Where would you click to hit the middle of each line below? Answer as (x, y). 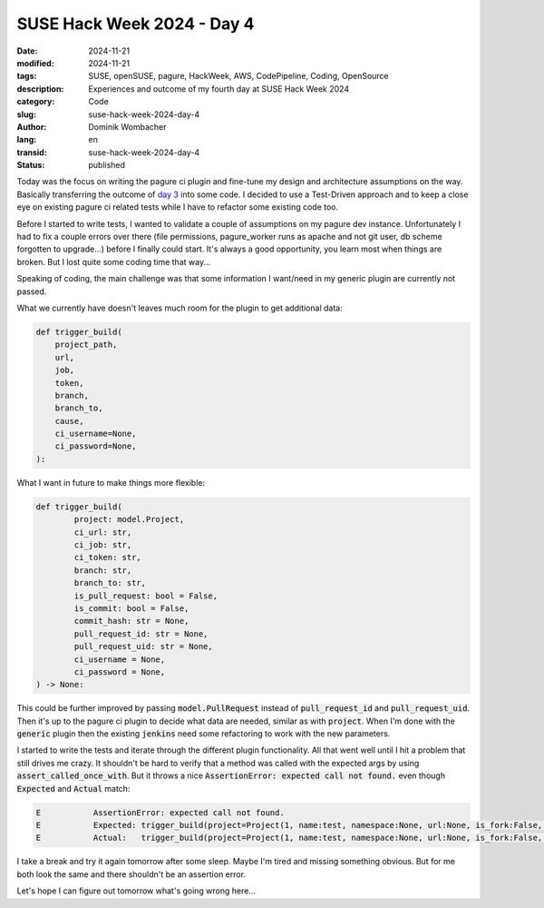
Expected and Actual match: (73, 788)
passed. (32, 291)
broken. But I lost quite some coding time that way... (114, 262)
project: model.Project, (129, 519)
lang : (27, 140)
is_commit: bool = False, (131, 608)
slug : (26, 114)
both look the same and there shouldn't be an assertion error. (131, 874)
